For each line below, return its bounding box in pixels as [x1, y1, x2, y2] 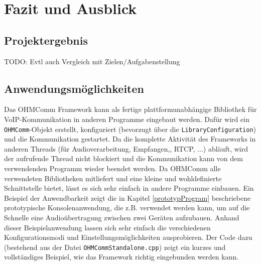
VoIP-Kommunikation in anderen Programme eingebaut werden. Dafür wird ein [4, 113, 249, 124]
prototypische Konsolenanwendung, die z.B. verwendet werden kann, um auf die [4, 202, 250, 213]
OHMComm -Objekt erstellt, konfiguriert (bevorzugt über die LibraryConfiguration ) [4, 123, 256, 134]
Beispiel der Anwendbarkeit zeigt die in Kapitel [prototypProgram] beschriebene [4, 192, 251, 203]
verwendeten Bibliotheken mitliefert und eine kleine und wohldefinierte [4, 173, 222, 183]
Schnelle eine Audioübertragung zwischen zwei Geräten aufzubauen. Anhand [4, 212, 239, 222]
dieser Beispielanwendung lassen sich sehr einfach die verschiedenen [4, 222, 211, 232]
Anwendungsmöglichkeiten [4, 80, 144, 96]
